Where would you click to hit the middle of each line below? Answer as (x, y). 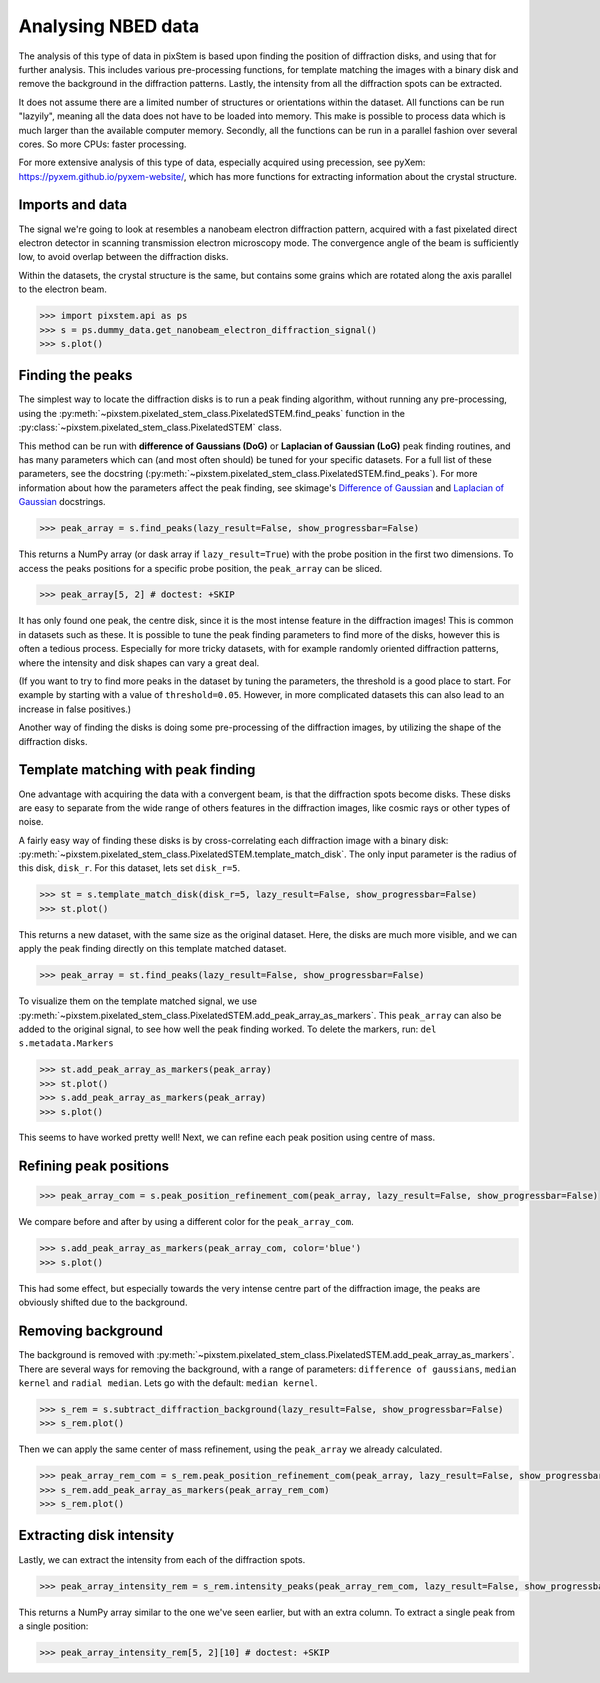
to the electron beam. (62, 289)
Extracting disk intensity (96, 1535)
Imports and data (73, 205)
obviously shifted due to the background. (103, 1302)
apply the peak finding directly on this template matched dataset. (152, 949)
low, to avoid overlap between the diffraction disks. (123, 257)
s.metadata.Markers (66, 1043)
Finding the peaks (75, 375)
